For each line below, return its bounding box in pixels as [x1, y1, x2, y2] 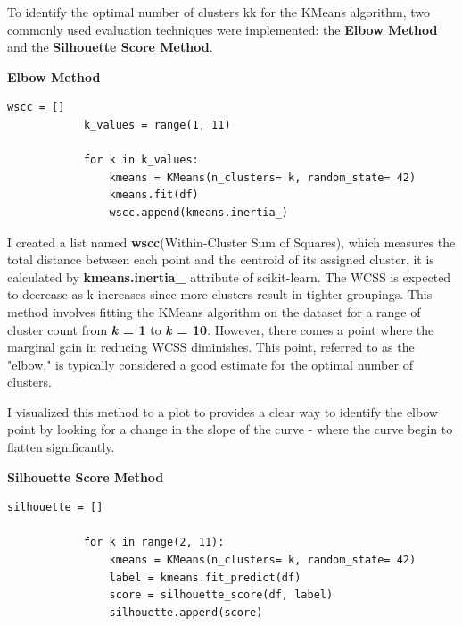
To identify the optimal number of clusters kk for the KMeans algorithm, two [7, 3, 431, 21]
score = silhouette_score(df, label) [109, 588, 334, 602]
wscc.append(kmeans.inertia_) [109, 205, 288, 219]
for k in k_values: [83, 154, 199, 167]
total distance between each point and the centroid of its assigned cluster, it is [7, 250, 434, 269]
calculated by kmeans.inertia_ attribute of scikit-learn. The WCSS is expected [7, 267, 451, 286]
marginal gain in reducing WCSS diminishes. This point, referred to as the [7, 338, 415, 356]
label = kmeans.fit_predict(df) [109, 571, 301, 584]
